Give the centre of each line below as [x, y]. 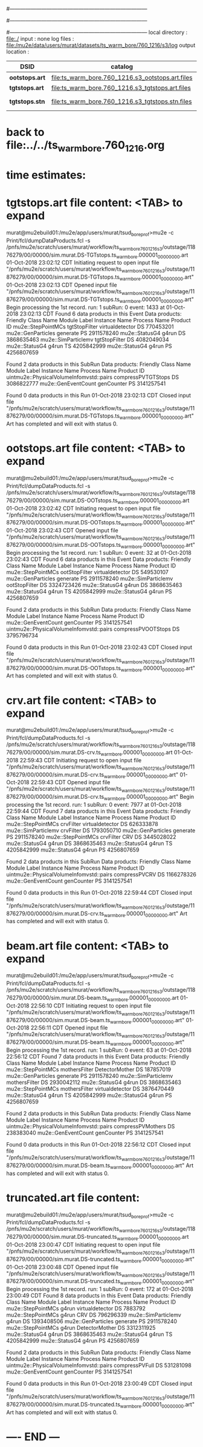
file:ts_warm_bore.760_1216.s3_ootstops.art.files [122, 77]
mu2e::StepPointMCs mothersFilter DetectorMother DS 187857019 [89, 1069]
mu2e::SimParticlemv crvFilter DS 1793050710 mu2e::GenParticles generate [101, 830]
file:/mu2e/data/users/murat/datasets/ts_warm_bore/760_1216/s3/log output [101, 45]
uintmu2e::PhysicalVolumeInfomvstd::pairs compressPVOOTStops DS [93, 629]
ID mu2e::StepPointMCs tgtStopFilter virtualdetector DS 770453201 [90, 327]
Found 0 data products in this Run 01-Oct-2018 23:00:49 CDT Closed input [99, 1384]
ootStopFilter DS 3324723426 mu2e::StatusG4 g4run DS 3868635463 [94, 585]
